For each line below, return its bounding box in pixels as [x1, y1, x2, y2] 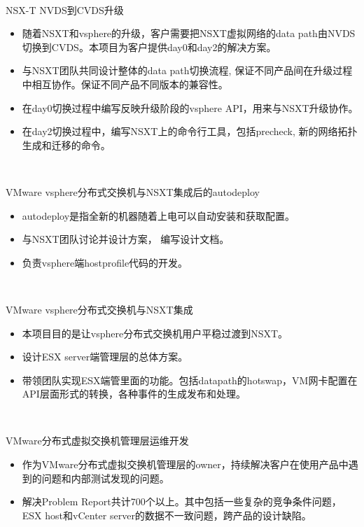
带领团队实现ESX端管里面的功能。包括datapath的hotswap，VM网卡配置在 [22, 372, 358, 387]
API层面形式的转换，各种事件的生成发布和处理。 [22, 386, 246, 401]
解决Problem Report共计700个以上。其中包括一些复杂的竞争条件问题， [22, 494, 342, 509]
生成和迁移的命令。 [22, 137, 111, 152]
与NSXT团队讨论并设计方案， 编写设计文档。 [22, 232, 230, 246]
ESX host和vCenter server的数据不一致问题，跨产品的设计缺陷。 [22, 507, 311, 522]
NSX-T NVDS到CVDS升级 [6, 2, 124, 17]
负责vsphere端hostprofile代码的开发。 [22, 255, 188, 269]
